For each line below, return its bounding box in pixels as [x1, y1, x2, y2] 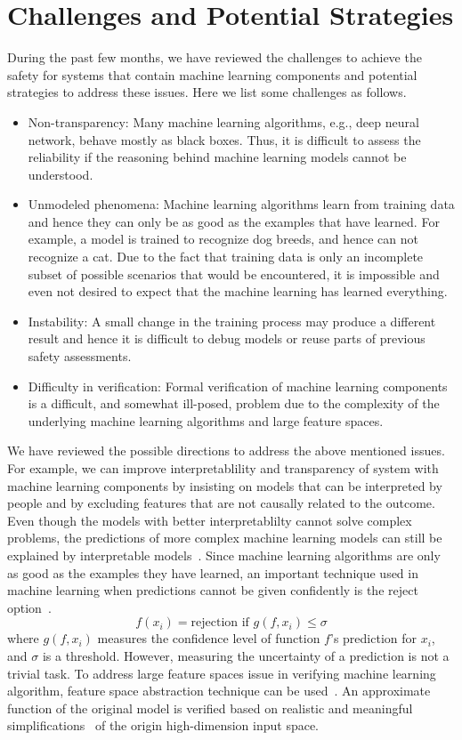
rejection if [190, 616, 249, 630]
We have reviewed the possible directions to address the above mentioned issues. [7, 441, 445, 460]
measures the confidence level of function [97, 629, 320, 647]
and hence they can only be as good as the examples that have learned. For [28, 212, 440, 230]
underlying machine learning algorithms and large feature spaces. [28, 411, 384, 430]
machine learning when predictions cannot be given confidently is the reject [7, 581, 418, 599]
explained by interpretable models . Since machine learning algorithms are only [7, 545, 441, 564]
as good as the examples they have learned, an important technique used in [7, 563, 418, 582]
